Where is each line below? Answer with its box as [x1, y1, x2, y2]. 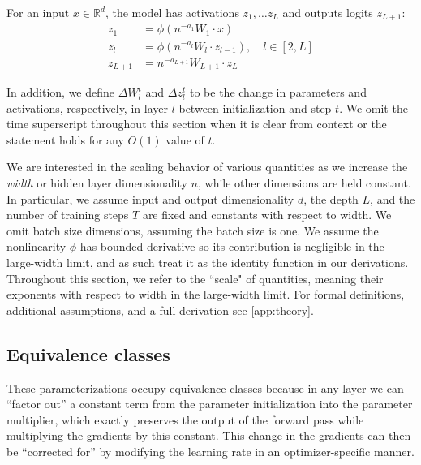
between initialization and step [178, 99, 332, 116]
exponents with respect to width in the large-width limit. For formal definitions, [6, 286, 405, 303]
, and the [370, 190, 415, 207]
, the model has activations [105, 4, 239, 20]
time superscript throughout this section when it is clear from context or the [6, 115, 387, 132]
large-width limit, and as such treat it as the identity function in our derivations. [6, 254, 409, 271]
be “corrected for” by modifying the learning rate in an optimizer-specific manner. [6, 442, 415, 459]
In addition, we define [6, 84, 115, 101]
